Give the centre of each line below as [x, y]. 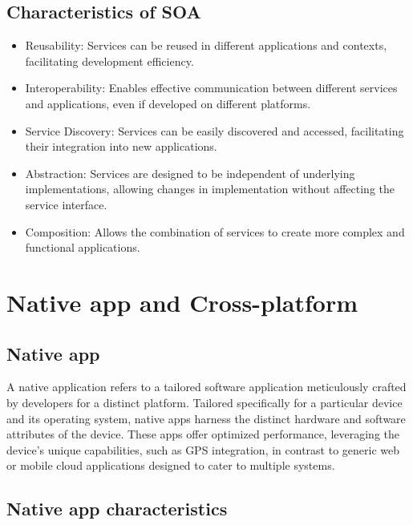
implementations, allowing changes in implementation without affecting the [210, 189]
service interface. [66, 204]
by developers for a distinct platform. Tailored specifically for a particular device [204, 402]
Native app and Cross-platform [182, 302]
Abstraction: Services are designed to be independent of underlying [190, 173]
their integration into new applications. [121, 146]
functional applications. [83, 247]
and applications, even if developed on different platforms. [168, 103]
